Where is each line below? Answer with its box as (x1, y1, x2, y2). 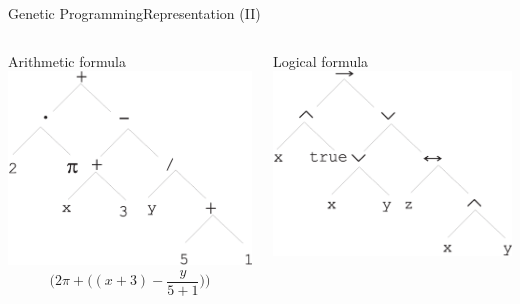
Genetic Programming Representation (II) (8, 3, 261, 23)
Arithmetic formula (8, 50, 126, 71)
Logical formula (272, 50, 369, 71)
